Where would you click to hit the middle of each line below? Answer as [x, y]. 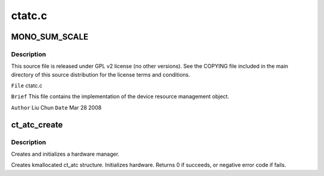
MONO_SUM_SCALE [50, 37]
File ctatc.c [27, 86]
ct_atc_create [37, 125]
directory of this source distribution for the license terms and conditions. [100, 74]
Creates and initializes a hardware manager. [65, 154]
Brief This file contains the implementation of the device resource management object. [120, 96]
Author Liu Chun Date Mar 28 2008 [56, 107]
